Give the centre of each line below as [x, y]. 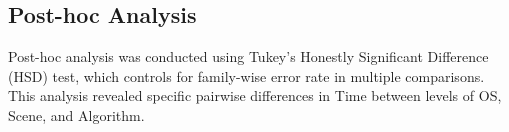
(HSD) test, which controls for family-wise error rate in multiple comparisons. [246, 75]
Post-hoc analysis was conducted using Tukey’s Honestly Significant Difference [248, 56]
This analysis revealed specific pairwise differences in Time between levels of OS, [255, 95]
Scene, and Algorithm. [76, 114]
